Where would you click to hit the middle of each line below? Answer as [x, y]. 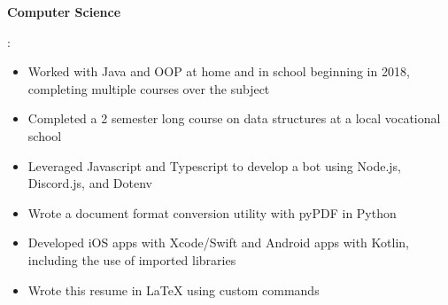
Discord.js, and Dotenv [90, 183]
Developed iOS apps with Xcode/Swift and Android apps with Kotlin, [218, 242]
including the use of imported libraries [132, 259]
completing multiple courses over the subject [149, 88]
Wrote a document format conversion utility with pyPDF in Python [212, 212]
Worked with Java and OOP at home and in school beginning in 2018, [219, 71]
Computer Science [64, 12]
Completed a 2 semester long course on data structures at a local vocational [234, 118]
